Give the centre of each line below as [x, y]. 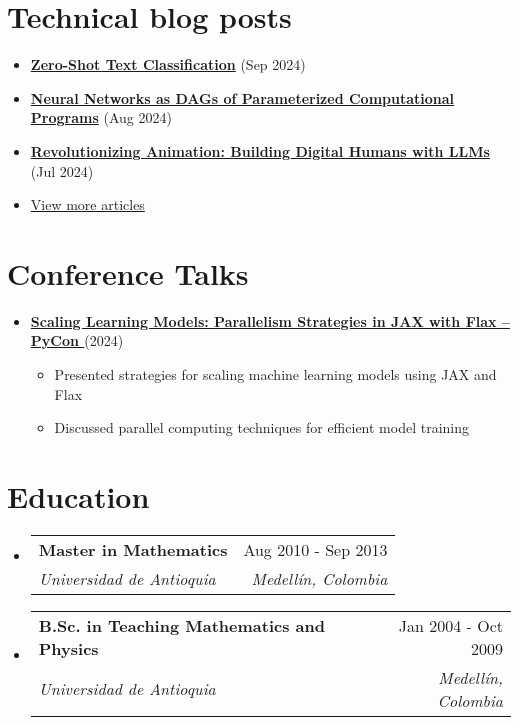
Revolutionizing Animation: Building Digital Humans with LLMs [260, 150]
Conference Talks [128, 272]
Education [78, 495]
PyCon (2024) [77, 340]
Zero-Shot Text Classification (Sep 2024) [168, 64]
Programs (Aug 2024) [101, 117]
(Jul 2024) [62, 170]
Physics [68, 648]
